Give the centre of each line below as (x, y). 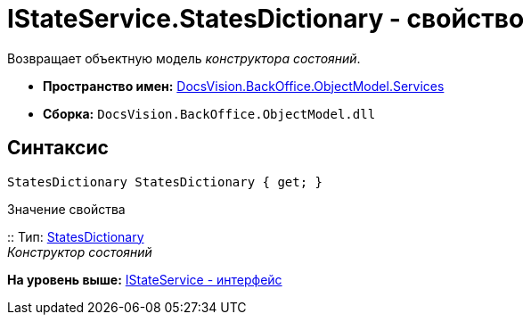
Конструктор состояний (80, 252)
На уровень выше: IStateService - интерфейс (145, 279)
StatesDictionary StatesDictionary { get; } (165, 182)
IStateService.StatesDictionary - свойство (266, 19)
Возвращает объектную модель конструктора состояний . (184, 58)
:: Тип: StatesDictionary (76, 236)
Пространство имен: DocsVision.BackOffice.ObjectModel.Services (244, 86)
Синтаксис (58, 148)
